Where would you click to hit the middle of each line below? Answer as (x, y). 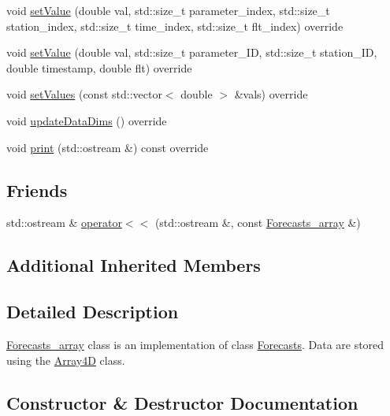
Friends (37, 189)
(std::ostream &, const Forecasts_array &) (258, 223)
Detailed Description (93, 312)
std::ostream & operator (64, 223)
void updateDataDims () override (87, 120)
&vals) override (271, 94)
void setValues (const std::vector (84, 94)
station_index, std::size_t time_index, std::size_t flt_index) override (175, 26)
